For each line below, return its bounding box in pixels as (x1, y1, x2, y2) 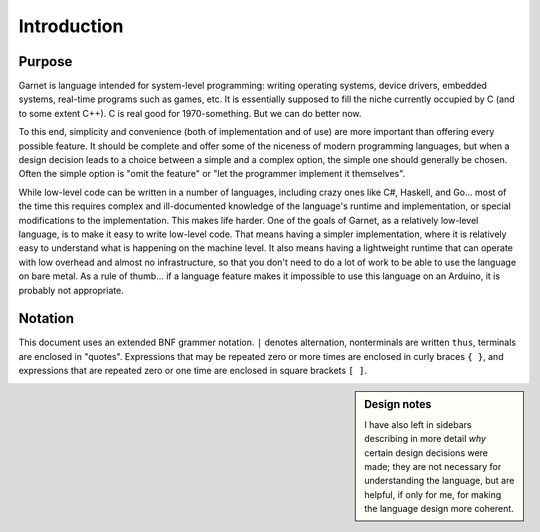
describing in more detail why (364, 433, 487, 445)
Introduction (18, 15, 124, 37)
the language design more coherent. (364, 503, 514, 515)
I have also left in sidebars (364, 418, 472, 430)
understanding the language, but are (364, 475, 515, 487)
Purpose (18, 53, 73, 70)
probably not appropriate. (18, 284, 124, 296)
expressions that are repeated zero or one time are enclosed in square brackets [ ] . (18, 365, 367, 377)
